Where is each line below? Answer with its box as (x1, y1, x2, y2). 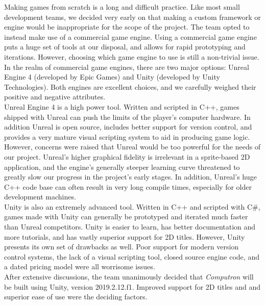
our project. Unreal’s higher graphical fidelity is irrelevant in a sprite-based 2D (4, 151, 250, 162)
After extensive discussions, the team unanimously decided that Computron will (4, 271, 254, 282)
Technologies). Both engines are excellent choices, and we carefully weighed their (4, 81, 256, 92)
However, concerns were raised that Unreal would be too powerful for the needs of (4, 141, 261, 152)
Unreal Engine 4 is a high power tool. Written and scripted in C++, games (4, 101, 239, 112)
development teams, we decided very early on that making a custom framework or (4, 11, 261, 22)
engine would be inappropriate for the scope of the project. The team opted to (4, 21, 250, 32)
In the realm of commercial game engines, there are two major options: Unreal (4, 61, 249, 72)
